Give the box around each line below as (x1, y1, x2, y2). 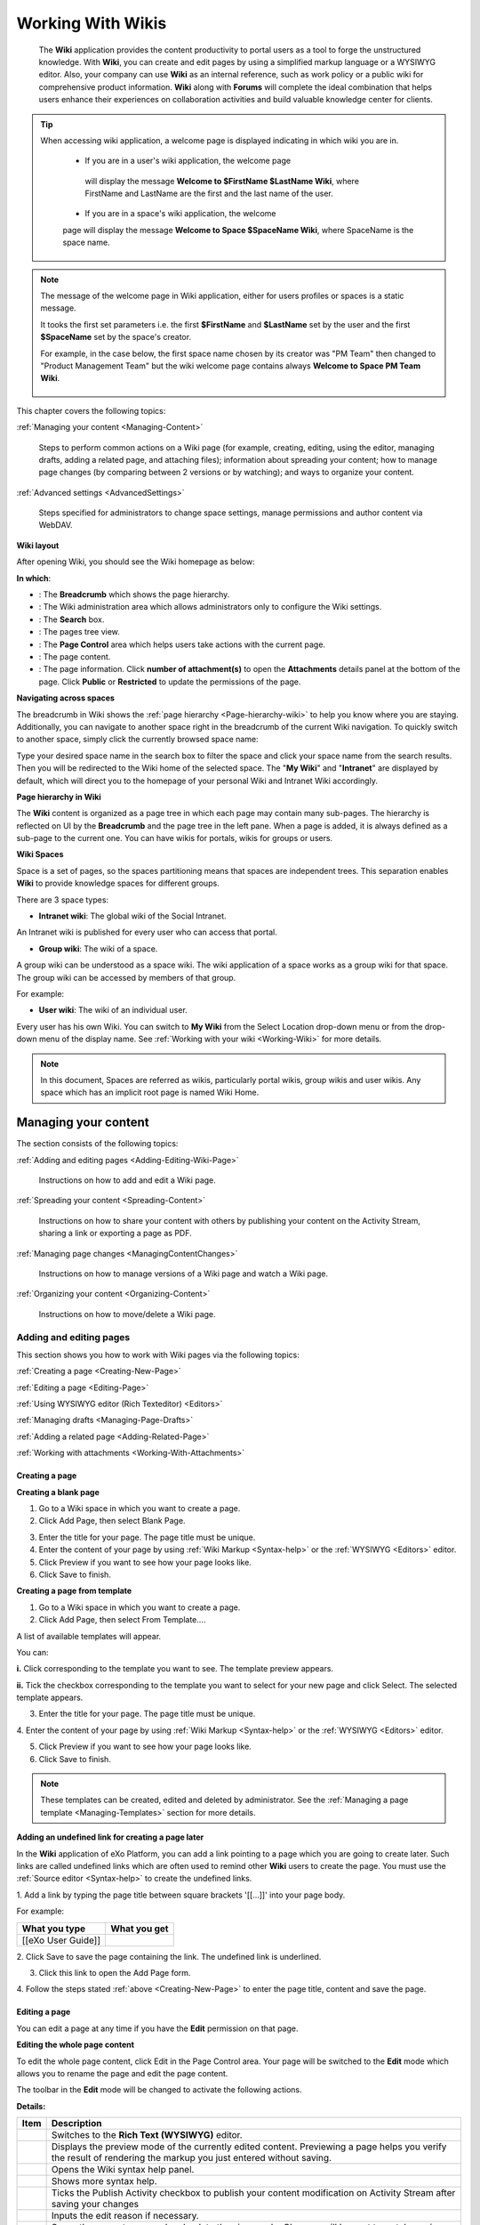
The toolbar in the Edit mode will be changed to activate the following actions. (16, 2084, 302, 2095)
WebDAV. (38, 520, 73, 530)
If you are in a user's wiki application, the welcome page (84, 156, 292, 166)
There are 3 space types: (16, 894, 109, 905)
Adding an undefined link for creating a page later (16, 1832, 204, 1842)
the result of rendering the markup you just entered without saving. (51, 2152, 332, 2164)
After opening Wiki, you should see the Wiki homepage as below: (16, 556, 255, 567)
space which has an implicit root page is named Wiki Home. (40, 1087, 260, 1098)
